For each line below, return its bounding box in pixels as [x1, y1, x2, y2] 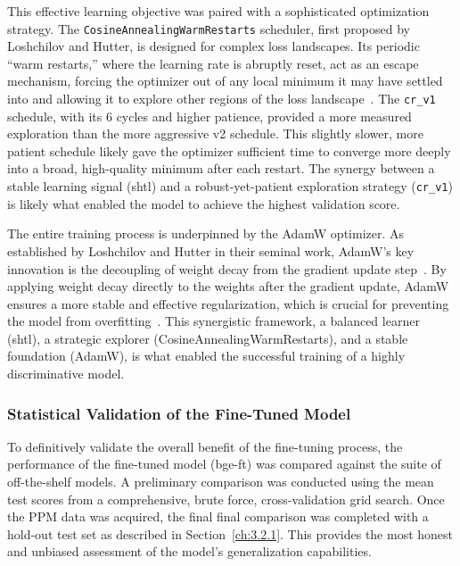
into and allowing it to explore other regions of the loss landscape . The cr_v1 [7, 89, 436, 108]
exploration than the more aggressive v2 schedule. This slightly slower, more [7, 124, 423, 143]
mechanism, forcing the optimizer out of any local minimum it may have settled [7, 71, 443, 90]
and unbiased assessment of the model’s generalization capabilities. [7, 542, 372, 561]
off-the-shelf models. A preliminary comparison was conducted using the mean [7, 472, 434, 491]
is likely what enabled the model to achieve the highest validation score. [7, 194, 400, 212]
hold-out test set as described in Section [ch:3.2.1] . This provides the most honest [7, 524, 454, 543]
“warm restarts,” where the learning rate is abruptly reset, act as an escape [7, 54, 419, 72]
